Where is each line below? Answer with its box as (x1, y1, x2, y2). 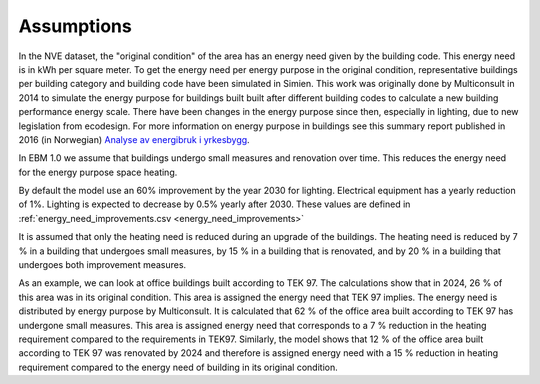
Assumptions (18, 15, 132, 37)
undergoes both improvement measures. (18, 259, 187, 271)
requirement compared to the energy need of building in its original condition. (18, 361, 339, 373)
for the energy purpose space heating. (18, 166, 178, 178)
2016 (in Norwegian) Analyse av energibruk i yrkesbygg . (18, 133, 250, 145)
